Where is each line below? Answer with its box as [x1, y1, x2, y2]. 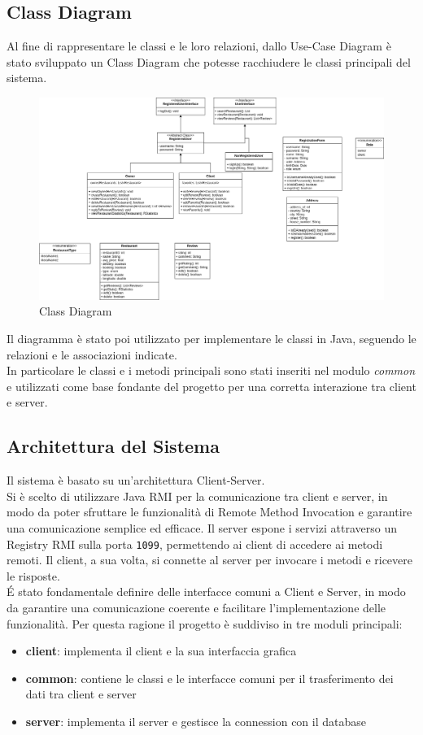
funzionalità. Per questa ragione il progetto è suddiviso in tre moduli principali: [7, 615, 403, 632]
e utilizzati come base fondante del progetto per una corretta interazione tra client [7, 377, 416, 394]
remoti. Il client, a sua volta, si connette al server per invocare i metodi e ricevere [7, 551, 412, 568]
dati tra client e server [25, 685, 137, 702]
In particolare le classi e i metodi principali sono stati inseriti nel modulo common [7, 362, 416, 379]
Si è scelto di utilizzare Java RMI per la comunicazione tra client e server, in [7, 487, 388, 504]
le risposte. [7, 567, 60, 584]
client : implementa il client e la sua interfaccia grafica [25, 642, 297, 659]
